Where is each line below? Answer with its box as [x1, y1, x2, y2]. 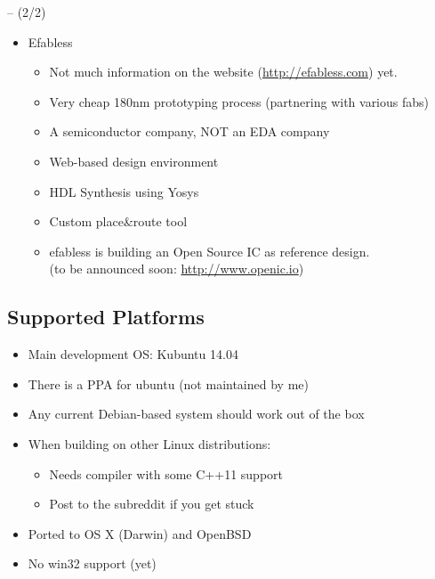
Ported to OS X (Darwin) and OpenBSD [28, 524, 252, 542]
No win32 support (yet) [28, 554, 157, 573]
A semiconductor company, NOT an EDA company [49, 122, 330, 141]
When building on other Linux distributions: [28, 434, 271, 453]
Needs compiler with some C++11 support [49, 464, 283, 483]
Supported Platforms [7, 303, 205, 330]
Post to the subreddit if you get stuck [49, 494, 254, 513]
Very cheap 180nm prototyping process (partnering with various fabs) [49, 92, 430, 110]
